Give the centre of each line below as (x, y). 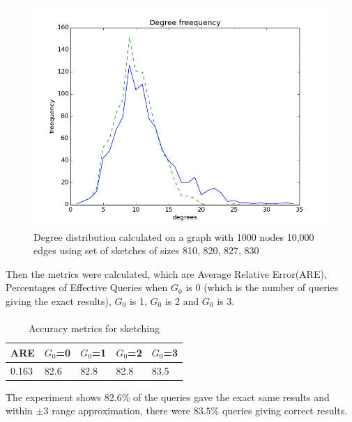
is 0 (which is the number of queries (262, 287)
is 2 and (182, 300)
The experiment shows (54, 397)
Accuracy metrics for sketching (94, 328)
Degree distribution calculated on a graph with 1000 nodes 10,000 (174, 236)
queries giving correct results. (285, 411)
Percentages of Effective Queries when (87, 287)
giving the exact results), (59, 300)
